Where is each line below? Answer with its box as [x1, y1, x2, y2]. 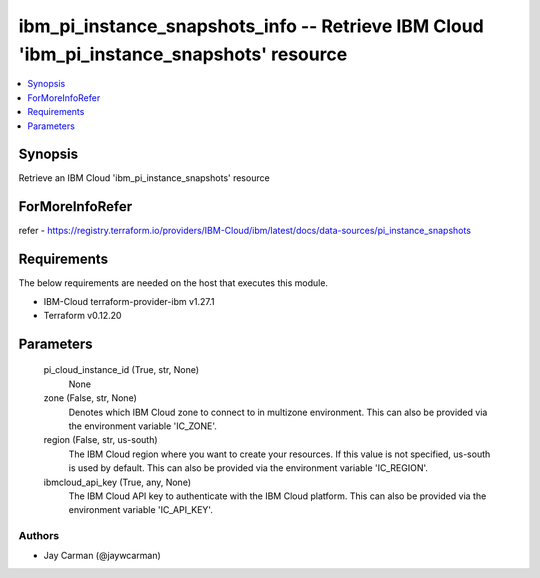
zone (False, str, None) [43, 392, 137, 404]
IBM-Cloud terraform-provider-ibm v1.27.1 [43, 295, 215, 307]
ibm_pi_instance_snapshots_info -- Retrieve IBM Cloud [18, 15, 484, 37]
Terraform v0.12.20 [43, 310, 122, 322]
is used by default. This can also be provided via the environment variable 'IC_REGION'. [68, 462, 429, 474]
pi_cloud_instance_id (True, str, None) [43, 364, 200, 376]
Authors [18, 529, 60, 543]
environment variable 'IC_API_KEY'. [68, 504, 214, 516]
